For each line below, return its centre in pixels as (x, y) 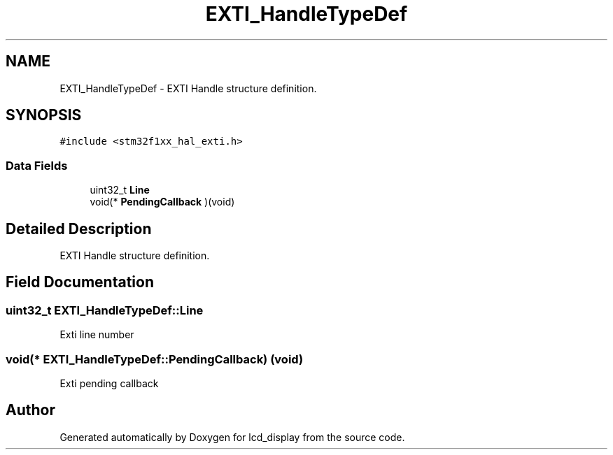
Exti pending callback (109, 383)
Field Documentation (80, 282)
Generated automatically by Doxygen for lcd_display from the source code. (232, 437)
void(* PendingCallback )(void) (162, 202)
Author (30, 410)
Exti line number (97, 335)
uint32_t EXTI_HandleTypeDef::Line (105, 310)
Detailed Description (79, 229)
